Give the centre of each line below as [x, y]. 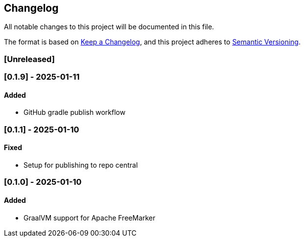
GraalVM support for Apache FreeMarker [90, 218]
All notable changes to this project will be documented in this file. [109, 27]
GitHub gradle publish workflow [75, 112]
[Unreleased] [29, 59]
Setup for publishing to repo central [81, 165]
